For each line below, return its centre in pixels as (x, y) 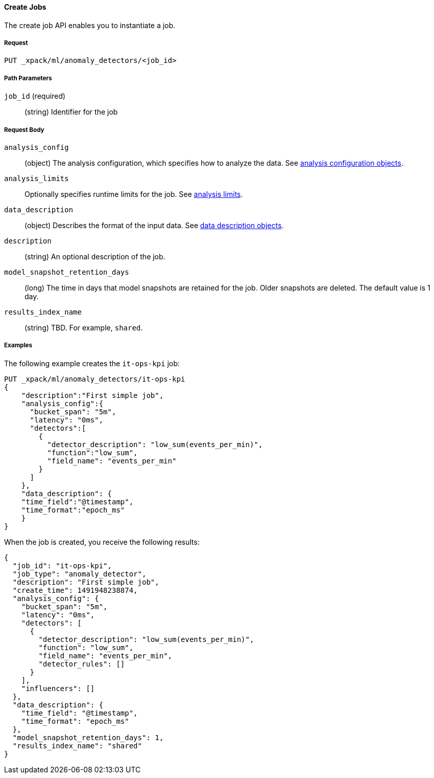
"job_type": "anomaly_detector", (79, 574)
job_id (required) (35, 96)
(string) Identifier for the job (71, 112)
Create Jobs (25, 7)
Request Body (24, 130)
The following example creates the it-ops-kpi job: (92, 363)
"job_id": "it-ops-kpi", (62, 565)
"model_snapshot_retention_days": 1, (88, 737)
